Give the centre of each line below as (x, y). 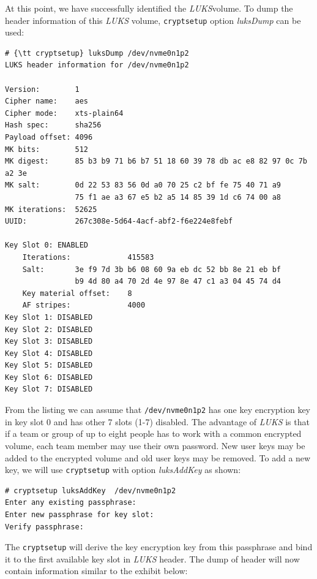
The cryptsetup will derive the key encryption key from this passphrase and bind (159, 547)
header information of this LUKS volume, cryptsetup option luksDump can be (153, 20)
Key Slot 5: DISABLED (49, 365)
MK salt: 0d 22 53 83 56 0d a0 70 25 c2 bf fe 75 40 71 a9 (143, 185)
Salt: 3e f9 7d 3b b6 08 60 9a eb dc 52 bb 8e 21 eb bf (152, 269)
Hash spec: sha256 (53, 125)
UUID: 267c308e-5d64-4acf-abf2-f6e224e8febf (119, 221)
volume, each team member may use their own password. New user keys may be (155, 445)
